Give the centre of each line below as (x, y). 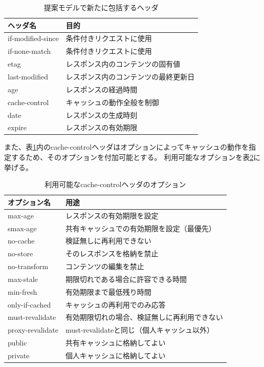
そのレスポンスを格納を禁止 (112, 253)
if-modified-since (33, 38)
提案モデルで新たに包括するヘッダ (101, 7)
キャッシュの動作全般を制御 (112, 102)
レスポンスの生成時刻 (102, 115)
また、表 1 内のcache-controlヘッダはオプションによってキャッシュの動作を (127, 147)
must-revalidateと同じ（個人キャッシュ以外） (140, 330)
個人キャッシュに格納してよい (115, 355)
